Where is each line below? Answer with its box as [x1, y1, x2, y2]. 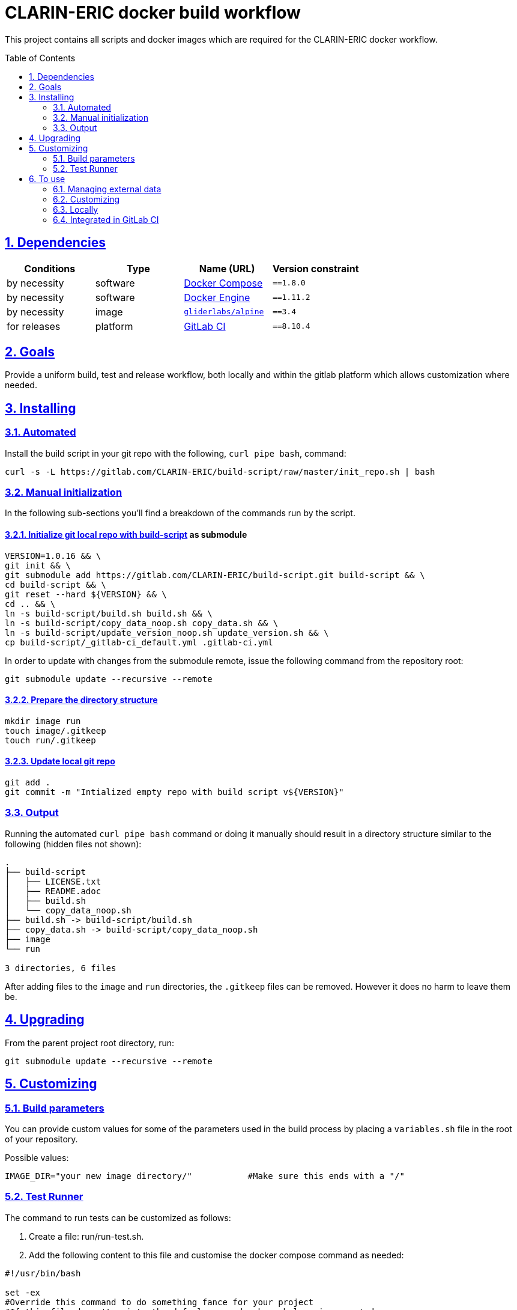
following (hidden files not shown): [5, 838, 142, 849]
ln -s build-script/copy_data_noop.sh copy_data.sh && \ [5, 618, 279, 628]
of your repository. [5, 1133, 78, 1144]
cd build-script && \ [5, 579, 106, 589]
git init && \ [5, 560, 71, 570]
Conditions [24, 262, 76, 275]
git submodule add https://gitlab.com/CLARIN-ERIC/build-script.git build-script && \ [5, 570, 425, 580]
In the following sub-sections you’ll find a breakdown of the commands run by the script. [5, 508, 355, 519]
